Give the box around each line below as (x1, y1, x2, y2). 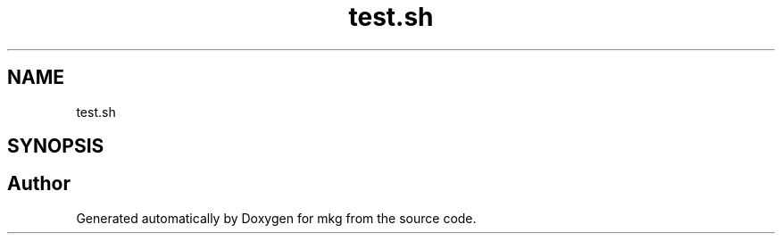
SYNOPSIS (7, 135, 104, 158)
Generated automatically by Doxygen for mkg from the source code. (76, 210, 477, 226)
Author (7, 172, 71, 195)
